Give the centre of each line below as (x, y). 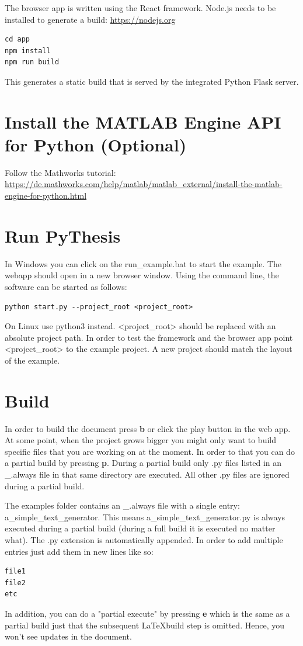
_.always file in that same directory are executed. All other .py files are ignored (147, 474)
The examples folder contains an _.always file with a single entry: (122, 505)
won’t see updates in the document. (68, 636)
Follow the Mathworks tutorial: (60, 172)
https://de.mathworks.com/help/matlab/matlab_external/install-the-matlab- (144, 184)
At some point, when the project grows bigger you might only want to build (140, 440)
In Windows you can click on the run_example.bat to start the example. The (143, 263)
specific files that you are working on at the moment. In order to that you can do (150, 451)
